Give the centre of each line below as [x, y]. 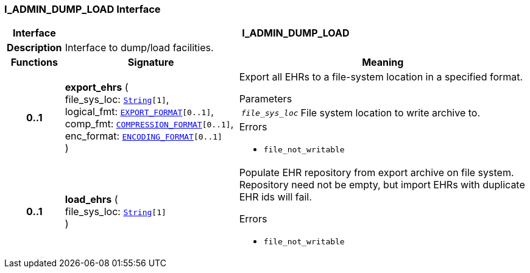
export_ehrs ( [97, 87]
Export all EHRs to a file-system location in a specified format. [381, 77]
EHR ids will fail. [275, 197]
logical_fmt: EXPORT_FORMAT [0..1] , [139, 111]
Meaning [383, 62]
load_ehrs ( [91, 199]
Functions [34, 62]
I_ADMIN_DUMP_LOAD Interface [83, 9]
